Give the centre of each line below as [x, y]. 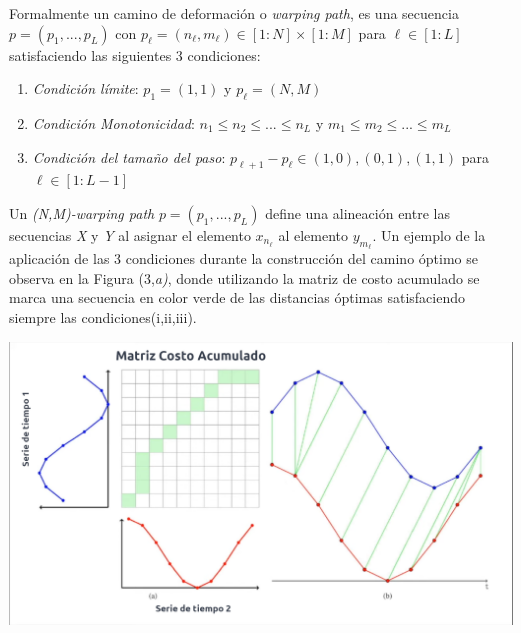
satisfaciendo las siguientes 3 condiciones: [135, 54]
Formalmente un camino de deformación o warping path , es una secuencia [234, 13]
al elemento [313, 234]
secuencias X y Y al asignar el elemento [130, 234]
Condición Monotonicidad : [113, 122]
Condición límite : [85, 88]
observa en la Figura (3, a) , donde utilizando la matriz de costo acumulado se [244, 277]
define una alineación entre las [357, 212]
